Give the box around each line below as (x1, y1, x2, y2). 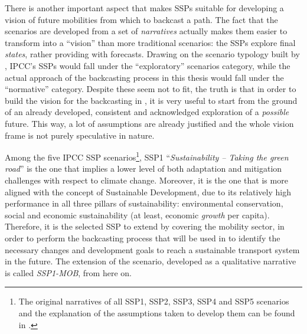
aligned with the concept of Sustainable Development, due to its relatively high (5, 185, 291, 198)
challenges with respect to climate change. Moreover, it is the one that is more (5, 173, 288, 186)
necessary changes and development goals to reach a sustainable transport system (5, 243, 300, 256)
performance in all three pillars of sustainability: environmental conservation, (5, 197, 283, 209)
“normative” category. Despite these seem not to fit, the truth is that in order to (5, 83, 296, 95)
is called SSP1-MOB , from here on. (5, 266, 132, 279)
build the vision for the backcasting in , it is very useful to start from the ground (5, 94, 298, 106)
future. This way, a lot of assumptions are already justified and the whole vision (5, 117, 294, 129)
